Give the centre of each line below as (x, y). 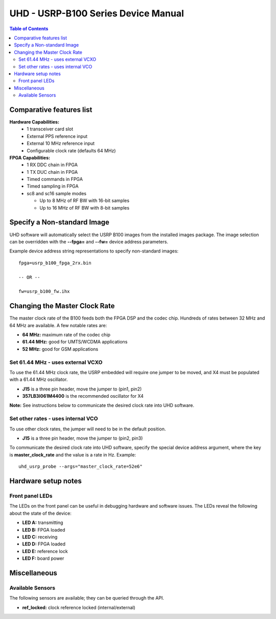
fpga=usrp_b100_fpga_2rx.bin (55, 263)
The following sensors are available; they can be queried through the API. (87, 598)
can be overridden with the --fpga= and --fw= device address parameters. (89, 242)
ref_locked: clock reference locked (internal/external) (79, 607)
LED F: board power (43, 558)
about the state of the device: (40, 513)
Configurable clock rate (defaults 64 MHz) (71, 150)
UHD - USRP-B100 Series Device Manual (97, 13)
